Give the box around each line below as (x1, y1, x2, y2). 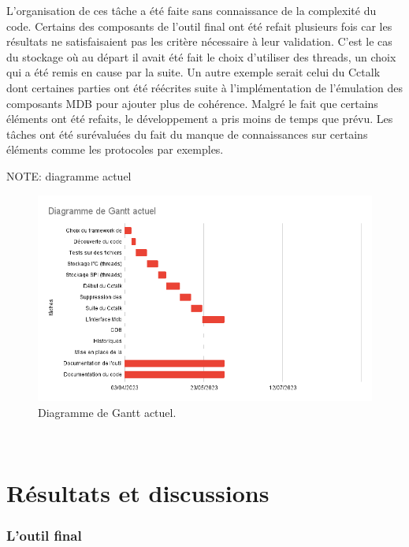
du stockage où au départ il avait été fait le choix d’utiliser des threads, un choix (6, 48, 396, 65)
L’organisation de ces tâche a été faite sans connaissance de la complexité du (6, 2, 377, 18)
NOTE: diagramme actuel (6, 167, 132, 184)
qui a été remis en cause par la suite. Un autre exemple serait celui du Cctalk (6, 64, 381, 80)
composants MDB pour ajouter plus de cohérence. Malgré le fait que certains (6, 95, 378, 111)
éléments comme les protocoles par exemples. (6, 141, 224, 158)
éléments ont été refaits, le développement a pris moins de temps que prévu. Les (6, 110, 393, 127)
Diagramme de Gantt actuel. (38, 404, 177, 420)
